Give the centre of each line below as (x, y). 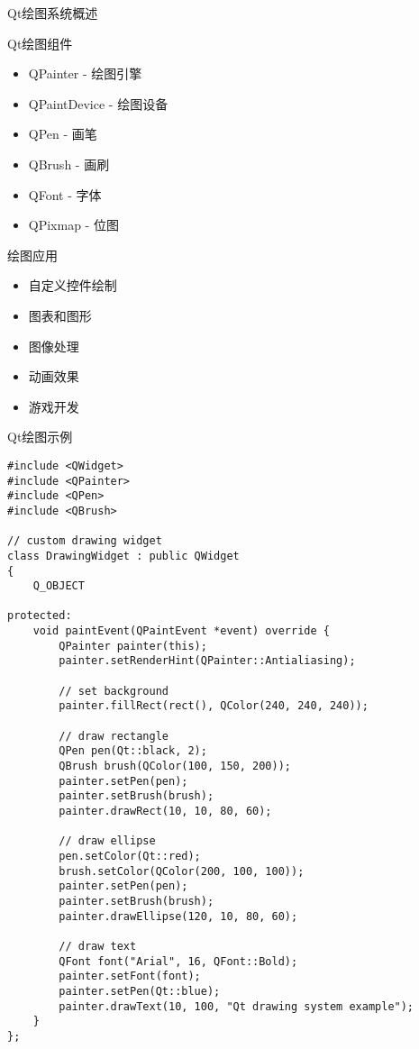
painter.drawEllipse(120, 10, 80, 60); (178, 916)
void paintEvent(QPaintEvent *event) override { (181, 631)
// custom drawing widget (85, 541)
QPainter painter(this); (133, 646)
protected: (40, 616)
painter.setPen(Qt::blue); (140, 991)
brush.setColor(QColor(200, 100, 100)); (182, 871)
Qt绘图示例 (40, 437)
